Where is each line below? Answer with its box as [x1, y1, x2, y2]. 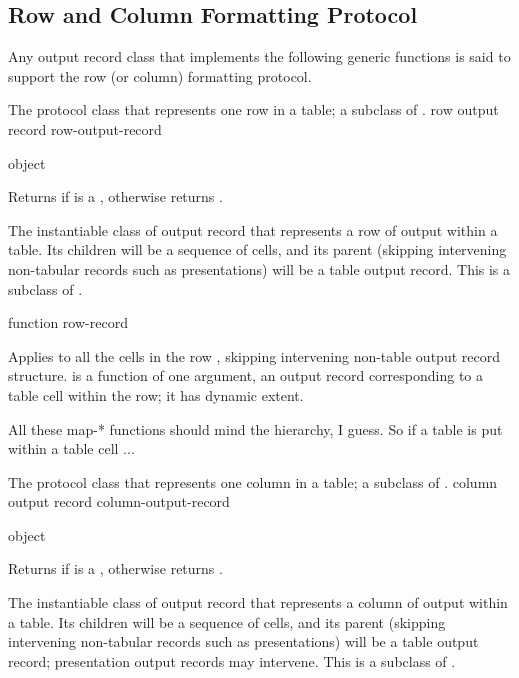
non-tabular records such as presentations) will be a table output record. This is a [8, 258, 511, 279]
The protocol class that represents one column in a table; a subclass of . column [8, 471, 498, 492]
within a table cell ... [8, 438, 135, 459]
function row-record [8, 312, 128, 333]
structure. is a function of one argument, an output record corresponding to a [8, 365, 483, 386]
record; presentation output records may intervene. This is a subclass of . [8, 650, 456, 671]
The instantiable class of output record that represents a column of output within [8, 592, 508, 613]
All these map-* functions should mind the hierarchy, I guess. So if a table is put [8, 418, 503, 439]
